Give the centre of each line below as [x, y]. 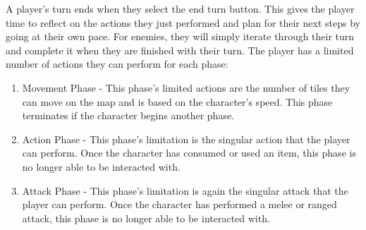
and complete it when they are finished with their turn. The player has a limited [180, 50]
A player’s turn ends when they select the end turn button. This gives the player [180, 8]
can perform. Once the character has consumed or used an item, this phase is [189, 153]
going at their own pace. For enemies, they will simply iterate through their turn [180, 36]
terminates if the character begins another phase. [128, 115]
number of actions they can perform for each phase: [117, 64]
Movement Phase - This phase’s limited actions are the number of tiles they [186, 87]
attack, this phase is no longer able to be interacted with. [146, 218]
